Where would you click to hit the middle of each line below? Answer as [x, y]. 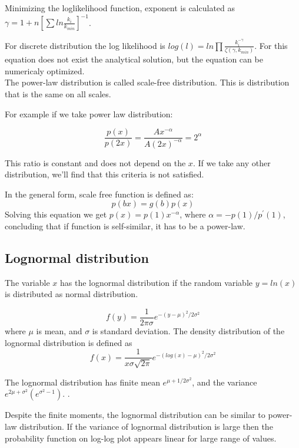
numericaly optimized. [45, 70]
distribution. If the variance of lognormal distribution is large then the [146, 426]
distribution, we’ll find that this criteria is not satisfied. [104, 174]
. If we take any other [232, 162]
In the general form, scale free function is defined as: [99, 194]
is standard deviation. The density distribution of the [188, 331]
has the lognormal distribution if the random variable [156, 282]
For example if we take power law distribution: [89, 113]
